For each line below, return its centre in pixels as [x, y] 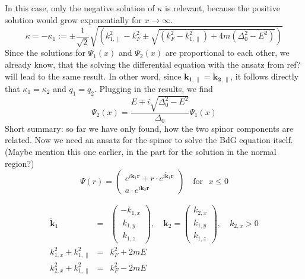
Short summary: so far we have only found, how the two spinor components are [149, 128]
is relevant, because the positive [223, 8]
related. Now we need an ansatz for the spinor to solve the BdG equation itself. [149, 140]
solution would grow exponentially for [73, 19]
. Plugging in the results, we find [153, 88]
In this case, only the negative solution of [80, 8]
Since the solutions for [45, 53]
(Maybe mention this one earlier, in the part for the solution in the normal [141, 151]
